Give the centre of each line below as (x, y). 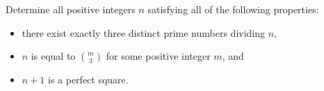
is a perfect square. (88, 80)
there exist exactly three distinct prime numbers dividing (144, 32)
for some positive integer (158, 56)
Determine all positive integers (71, 9)
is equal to (53, 56)
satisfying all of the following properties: (233, 9)
